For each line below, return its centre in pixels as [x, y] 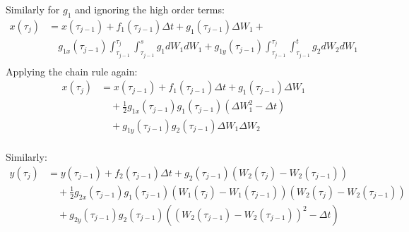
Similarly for [33, 9]
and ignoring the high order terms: [150, 9]
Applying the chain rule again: [72, 71]
